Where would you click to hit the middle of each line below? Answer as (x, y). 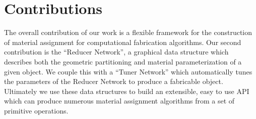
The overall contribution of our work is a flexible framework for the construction (128, 32)
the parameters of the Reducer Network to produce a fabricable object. (114, 81)
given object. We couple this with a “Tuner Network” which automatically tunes (128, 71)
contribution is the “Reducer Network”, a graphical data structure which (116, 52)
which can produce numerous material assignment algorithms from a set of (119, 101)
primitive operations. (36, 110)
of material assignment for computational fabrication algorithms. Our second (123, 42)
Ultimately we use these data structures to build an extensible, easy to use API (127, 91)
